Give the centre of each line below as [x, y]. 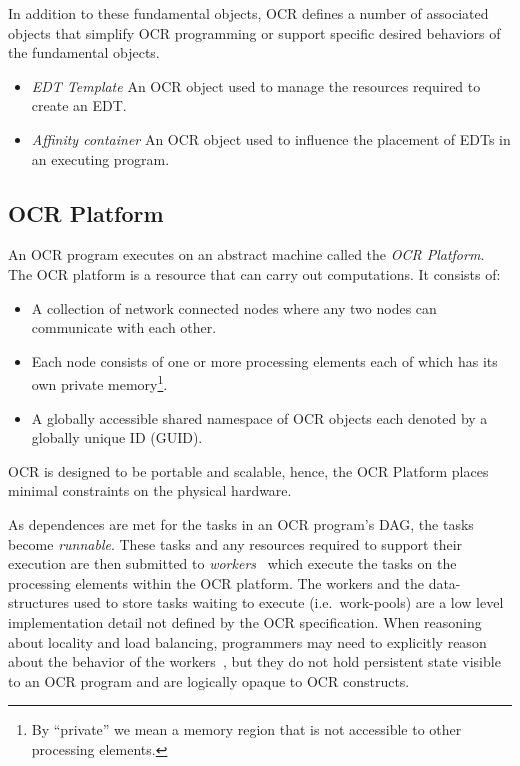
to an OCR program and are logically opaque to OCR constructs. [209, 680]
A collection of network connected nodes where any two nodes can [234, 307]
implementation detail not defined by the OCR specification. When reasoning [245, 621]
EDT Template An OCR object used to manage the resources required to [256, 85]
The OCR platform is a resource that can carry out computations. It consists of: [254, 273]
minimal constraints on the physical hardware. [150, 490]
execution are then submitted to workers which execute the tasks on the [232, 563]
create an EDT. [79, 105]
